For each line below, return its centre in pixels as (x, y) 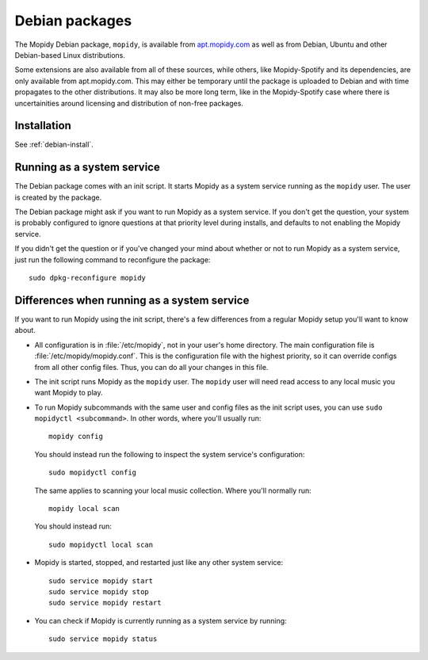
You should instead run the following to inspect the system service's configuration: (170, 454)
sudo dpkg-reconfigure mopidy (88, 278)
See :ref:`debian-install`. (54, 145)
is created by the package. (58, 197)
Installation (43, 126)
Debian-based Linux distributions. (70, 55)
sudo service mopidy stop (99, 591)
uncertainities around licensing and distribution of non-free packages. (129, 103)
